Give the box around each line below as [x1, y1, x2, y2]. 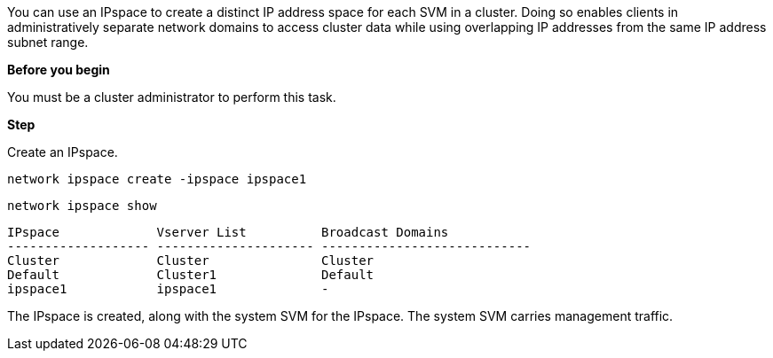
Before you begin [7, 62, 110, 77]
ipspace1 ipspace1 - [7, 282, 329, 296]
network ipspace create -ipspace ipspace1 [7, 172, 307, 186]
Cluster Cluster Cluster [7, 253, 375, 268]
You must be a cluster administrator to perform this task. [7, 89, 336, 105]
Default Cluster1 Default [7, 268, 375, 282]
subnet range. [7, 35, 89, 50]
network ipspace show [7, 198, 157, 213]
